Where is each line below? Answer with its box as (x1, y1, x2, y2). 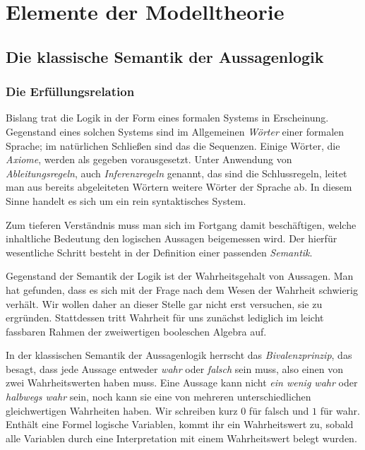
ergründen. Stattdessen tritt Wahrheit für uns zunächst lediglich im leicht (6, 310, 324, 325)
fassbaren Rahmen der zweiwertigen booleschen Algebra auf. (6, 324, 267, 338)
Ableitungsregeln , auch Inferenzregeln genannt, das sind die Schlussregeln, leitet (6, 165, 347, 180)
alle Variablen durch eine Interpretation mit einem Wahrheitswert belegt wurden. (6, 430, 357, 445)
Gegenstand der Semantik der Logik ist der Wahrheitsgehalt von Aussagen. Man (6, 268, 354, 283)
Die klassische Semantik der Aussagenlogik (6, 45, 324, 67)
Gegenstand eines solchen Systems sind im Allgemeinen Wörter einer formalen (6, 124, 345, 138)
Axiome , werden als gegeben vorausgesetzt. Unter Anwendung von (6, 152, 292, 167)
